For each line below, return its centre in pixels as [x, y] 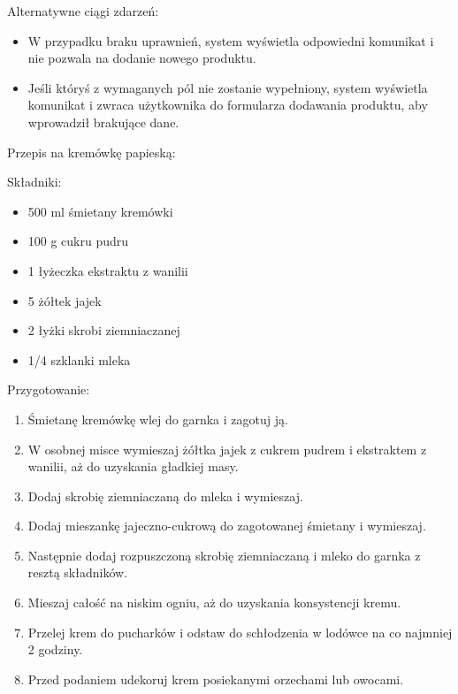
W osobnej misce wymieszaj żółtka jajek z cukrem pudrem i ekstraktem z [227, 449]
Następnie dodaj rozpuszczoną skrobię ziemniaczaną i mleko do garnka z [224, 555]
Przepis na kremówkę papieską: [92, 152]
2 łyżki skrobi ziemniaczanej [104, 330]
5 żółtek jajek [65, 300]
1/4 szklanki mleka [79, 359]
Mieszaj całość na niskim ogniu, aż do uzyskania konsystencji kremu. [214, 602]
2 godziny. [55, 649]
